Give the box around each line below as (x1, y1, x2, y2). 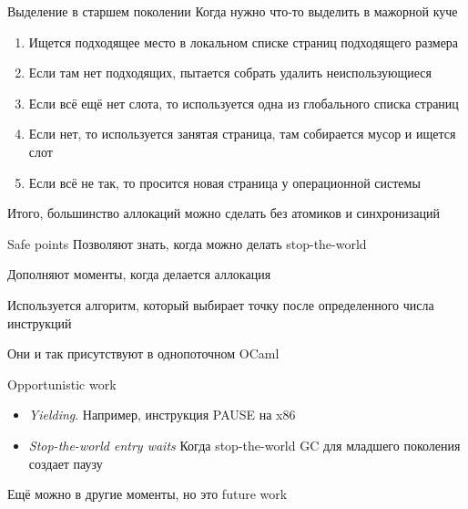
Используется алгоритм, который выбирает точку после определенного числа (7, 295, 434, 314)
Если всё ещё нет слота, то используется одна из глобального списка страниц (28, 93, 459, 112)
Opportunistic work (7, 374, 117, 393)
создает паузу (28, 453, 103, 473)
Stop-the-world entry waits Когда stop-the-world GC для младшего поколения (28, 435, 461, 454)
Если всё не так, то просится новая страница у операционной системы (28, 172, 421, 192)
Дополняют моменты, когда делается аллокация (7, 265, 271, 284)
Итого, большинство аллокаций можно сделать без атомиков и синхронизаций (7, 203, 441, 223)
